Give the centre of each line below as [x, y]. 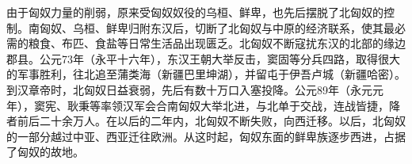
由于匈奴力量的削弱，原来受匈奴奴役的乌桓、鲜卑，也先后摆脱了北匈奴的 [195, 12]
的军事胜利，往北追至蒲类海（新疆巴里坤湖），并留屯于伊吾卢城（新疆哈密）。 [206, 74]
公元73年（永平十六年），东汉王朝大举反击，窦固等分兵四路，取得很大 [219, 58]
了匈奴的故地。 [45, 152]
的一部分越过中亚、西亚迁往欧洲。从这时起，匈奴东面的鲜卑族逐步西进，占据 [206, 136]
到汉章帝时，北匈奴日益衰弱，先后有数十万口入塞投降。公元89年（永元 [189, 89]
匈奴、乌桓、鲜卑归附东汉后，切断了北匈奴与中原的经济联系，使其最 [217, 27]
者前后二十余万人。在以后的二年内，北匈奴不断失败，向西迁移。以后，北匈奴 [206, 121]
